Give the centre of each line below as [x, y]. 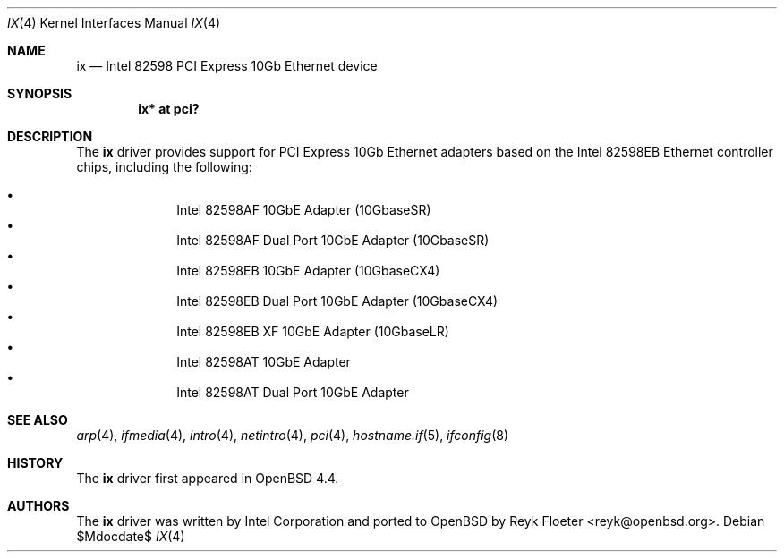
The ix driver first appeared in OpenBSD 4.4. [208, 478]
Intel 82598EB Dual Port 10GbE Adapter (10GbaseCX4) [337, 301]
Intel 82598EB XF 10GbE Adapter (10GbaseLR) [313, 331]
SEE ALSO [38, 420]
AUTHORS [38, 506]
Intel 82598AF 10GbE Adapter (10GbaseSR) [304, 210]
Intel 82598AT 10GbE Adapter [264, 362]
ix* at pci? [169, 109]
